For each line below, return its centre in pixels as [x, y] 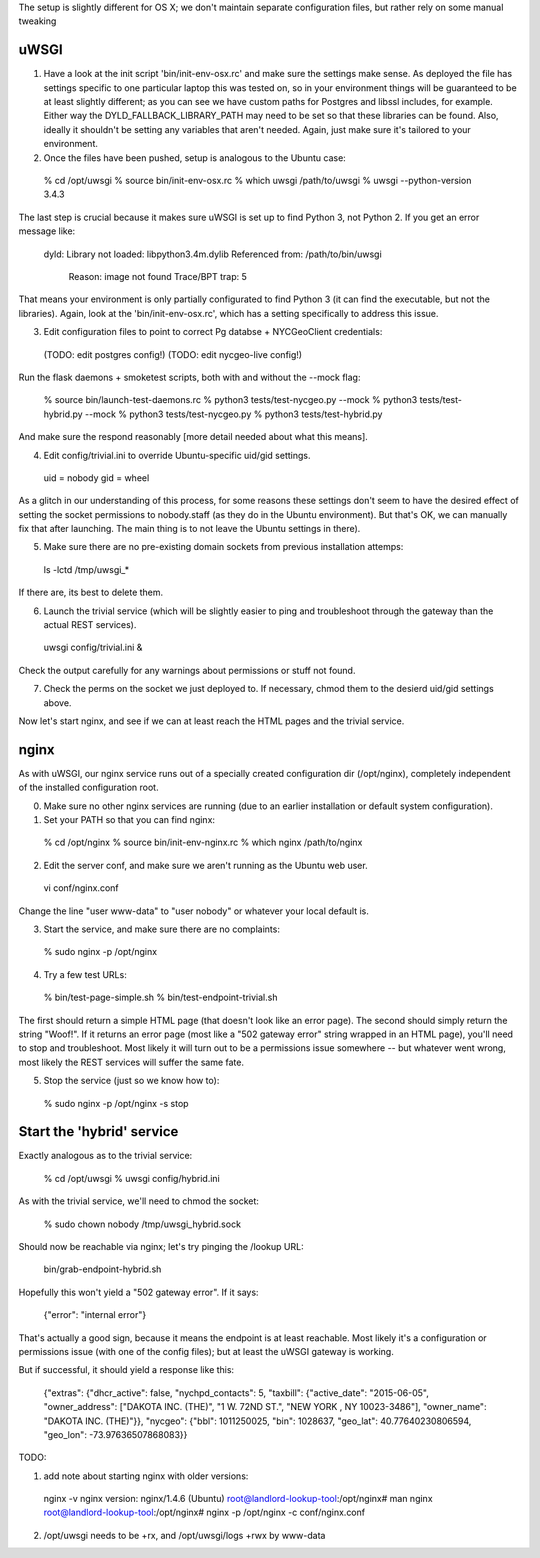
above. [57, 702]
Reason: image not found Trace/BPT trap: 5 [157, 276]
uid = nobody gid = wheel [96, 477]
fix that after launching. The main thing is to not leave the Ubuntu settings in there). [189, 529]
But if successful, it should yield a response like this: [126, 1370]
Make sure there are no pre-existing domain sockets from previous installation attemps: [223, 547]
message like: [47, 231]
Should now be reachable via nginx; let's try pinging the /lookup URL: [161, 1246]
